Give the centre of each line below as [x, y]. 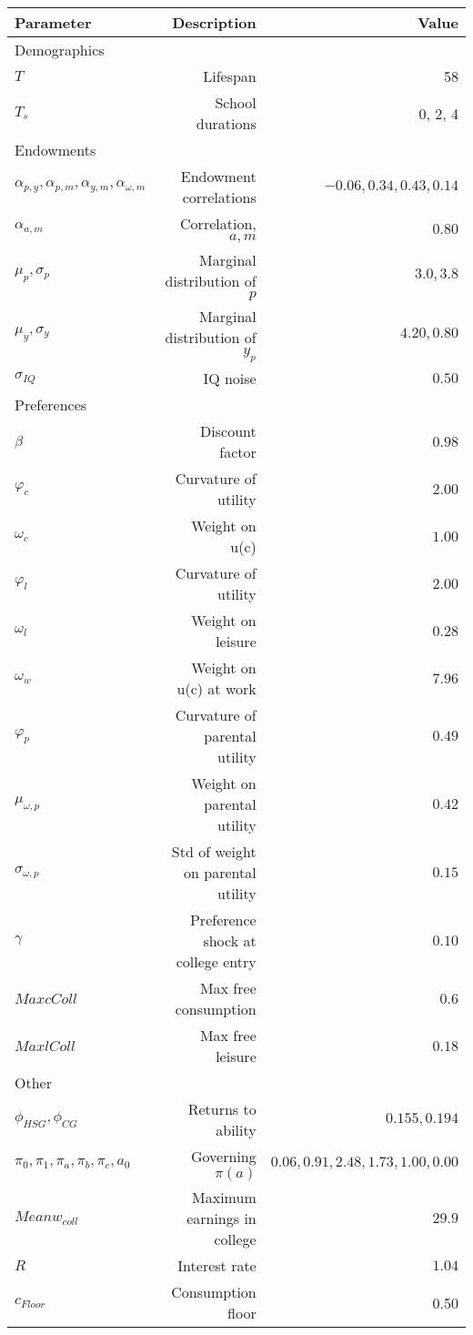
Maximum [224, 1198]
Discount [228, 431]
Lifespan [230, 76]
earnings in [221, 1219]
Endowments [55, 150]
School [236, 102]
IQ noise [230, 379]
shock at [230, 941]
